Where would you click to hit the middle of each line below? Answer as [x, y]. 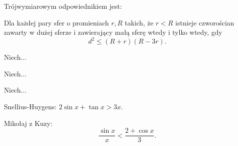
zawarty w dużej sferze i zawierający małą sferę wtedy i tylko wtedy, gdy [113, 32]
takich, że [139, 22]
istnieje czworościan [205, 22]
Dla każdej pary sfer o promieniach [57, 22]
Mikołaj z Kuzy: [28, 123]
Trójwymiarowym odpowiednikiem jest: [63, 6]
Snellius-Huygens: [30, 107]
